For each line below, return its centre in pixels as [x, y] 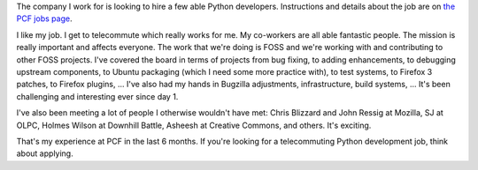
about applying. [45, 153]
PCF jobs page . [44, 18]
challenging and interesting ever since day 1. [97, 96]
